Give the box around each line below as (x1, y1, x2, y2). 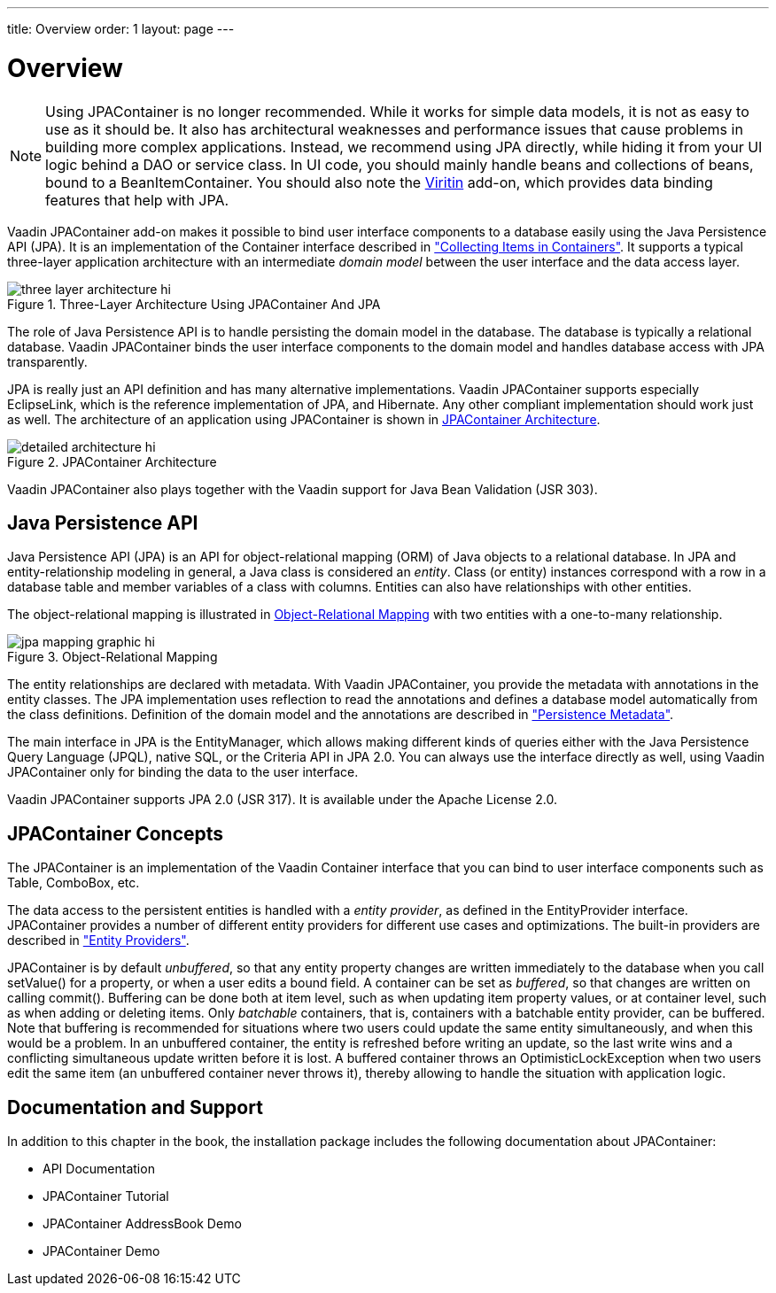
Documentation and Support (7, 1096, 263, 1119)
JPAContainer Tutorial (43, 1188, 169, 1204)
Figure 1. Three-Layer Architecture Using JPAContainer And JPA (7, 296, 381, 312)
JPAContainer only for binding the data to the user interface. (7, 764, 359, 780)
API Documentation (43, 1161, 155, 1177)
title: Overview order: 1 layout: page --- (7, 21, 235, 36)
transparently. (7, 353, 88, 369)
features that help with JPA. (45, 190, 229, 209)
